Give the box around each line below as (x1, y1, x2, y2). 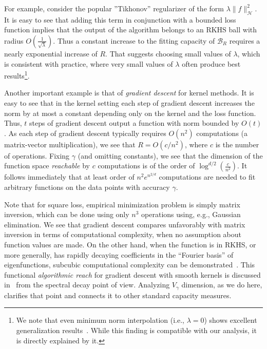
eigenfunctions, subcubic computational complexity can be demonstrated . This (4, 259, 255, 270)
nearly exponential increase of (4, 48, 98, 59)
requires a (229, 35, 260, 46)
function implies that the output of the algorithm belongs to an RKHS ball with (4, 24, 257, 35)
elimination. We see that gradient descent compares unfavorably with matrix (4, 219, 245, 229)
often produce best (182, 58, 241, 69)
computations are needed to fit (159, 171, 256, 182)
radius (4, 35, 24, 46)
